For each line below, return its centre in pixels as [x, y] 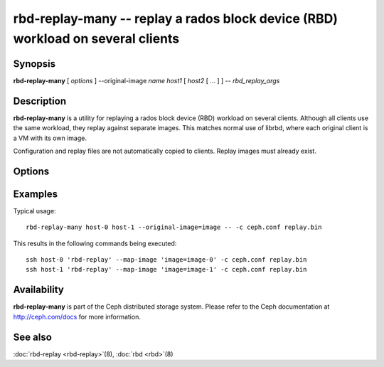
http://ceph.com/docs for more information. [77, 317]
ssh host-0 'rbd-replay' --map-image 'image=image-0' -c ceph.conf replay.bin [166, 260]
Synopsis [34, 64]
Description [40, 101]
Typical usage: [34, 211]
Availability [38, 290]
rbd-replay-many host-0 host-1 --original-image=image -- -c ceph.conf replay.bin [174, 227]
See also [33, 337]
